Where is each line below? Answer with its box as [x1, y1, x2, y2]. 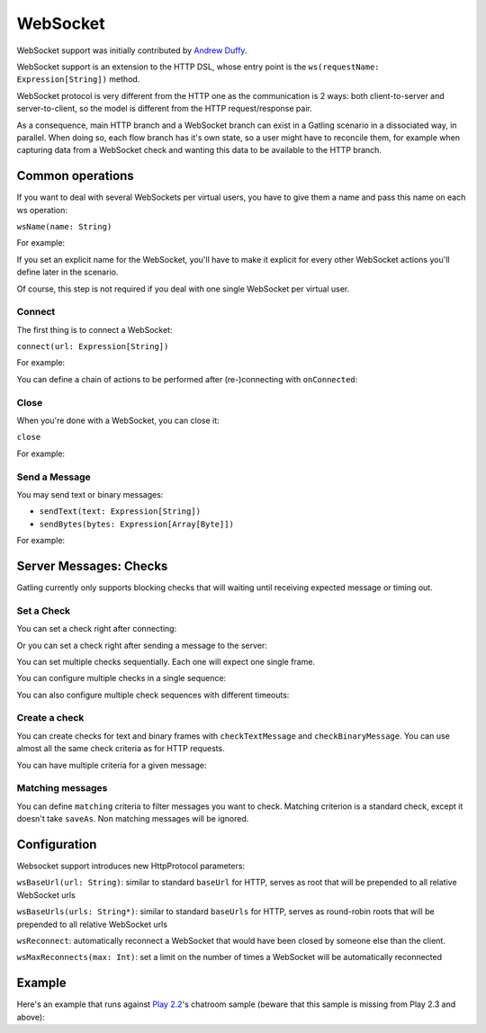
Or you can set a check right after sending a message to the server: [16, 640, 267, 651]
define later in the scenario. [16, 266, 119, 278]
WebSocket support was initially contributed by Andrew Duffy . [16, 45, 247, 56]
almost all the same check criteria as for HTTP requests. [16, 743, 225, 754]
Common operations [16, 168, 134, 184]
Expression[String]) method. [16, 74, 140, 85]
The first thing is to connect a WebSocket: [16, 324, 173, 335]
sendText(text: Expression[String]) [39, 507, 202, 516]
